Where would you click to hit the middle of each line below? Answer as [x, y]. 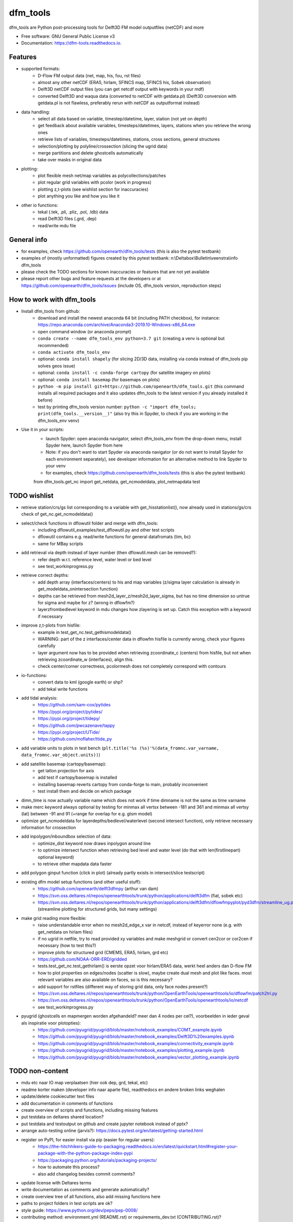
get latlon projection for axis [66, 770]
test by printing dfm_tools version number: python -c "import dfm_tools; [117, 407]
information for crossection [49, 828]
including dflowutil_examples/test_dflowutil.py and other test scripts [106, 530]
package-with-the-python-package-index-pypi [85, 1153]
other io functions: [40, 205]
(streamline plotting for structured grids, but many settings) [97, 909]
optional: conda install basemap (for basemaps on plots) [99, 379]
